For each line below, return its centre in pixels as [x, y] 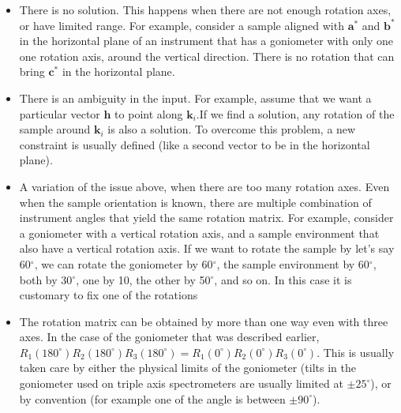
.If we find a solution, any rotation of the [295, 113]
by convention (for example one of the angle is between [152, 398]
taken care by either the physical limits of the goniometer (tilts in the [187, 368]
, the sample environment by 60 [293, 263]
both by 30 [46, 279]
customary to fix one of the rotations [109, 295]
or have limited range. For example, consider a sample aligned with [182, 25]
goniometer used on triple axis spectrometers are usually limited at [181, 383]
